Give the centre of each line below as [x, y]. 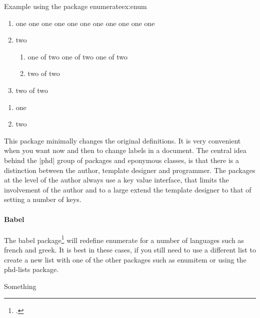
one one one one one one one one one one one [85, 23]
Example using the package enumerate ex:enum [75, 6]
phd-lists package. [31, 269]
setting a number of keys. [43, 199]
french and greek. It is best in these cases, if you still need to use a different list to [130, 249]
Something [20, 286]
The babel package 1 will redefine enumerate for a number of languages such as [124, 239]
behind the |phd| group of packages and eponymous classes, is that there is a [122, 160]
